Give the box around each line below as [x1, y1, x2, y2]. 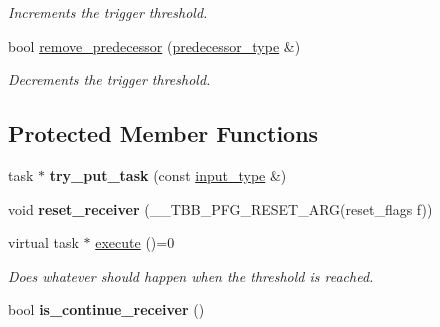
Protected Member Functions [8, 118, 319, 149]
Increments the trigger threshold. [8, 2, 208, 22]
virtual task [8, 232, 79, 253]
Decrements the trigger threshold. [8, 69, 211, 90]
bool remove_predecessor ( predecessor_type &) [8, 35, 301, 56]
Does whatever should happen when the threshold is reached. [8, 265, 374, 286]
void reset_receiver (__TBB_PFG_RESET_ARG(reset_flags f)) [8, 198, 433, 219]
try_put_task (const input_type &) [49, 164, 287, 185]
